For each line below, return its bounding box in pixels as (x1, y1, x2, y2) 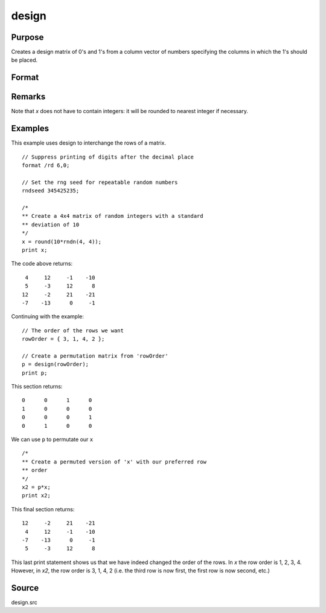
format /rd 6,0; (22, 162, 70, 169)
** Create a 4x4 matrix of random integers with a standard (22, 212, 203, 220)
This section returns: (11, 383, 63, 390)
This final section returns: (11, 505, 75, 513)
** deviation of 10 (22, 221, 80, 228)
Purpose (11, 32, 44, 42)
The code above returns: (11, 260, 72, 267)
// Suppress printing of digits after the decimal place (22, 153, 194, 160)
